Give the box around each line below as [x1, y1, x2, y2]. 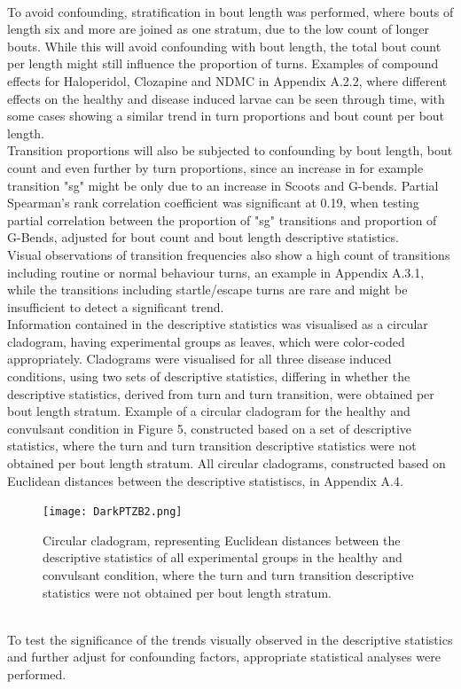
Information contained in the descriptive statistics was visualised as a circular [7, 315, 428, 333]
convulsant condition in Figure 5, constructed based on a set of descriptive [7, 419, 412, 437]
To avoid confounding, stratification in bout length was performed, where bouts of [7, 2, 454, 20]
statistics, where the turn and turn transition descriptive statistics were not [7, 436, 417, 455]
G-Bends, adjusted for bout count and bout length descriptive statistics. [7, 228, 399, 247]
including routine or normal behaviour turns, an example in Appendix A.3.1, [7, 262, 425, 281]
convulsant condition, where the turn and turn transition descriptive [43, 566, 414, 584]
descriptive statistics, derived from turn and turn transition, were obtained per [7, 384, 434, 403]
